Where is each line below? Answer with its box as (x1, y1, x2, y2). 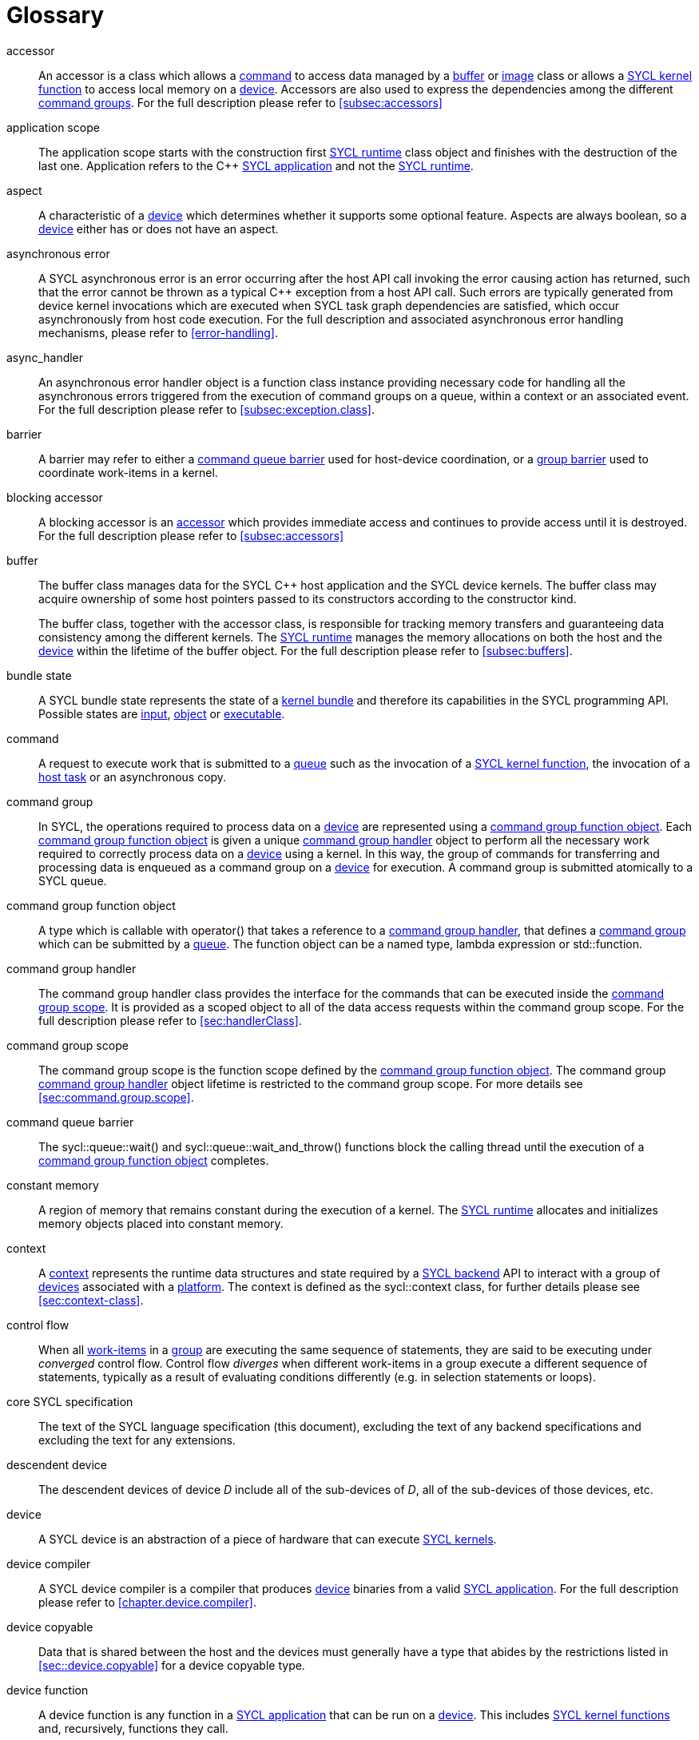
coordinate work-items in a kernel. (38, 465, 218, 479)
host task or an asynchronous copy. (38, 769, 227, 784)
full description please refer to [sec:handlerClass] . (38, 1013, 302, 1027)
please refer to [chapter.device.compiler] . (38, 1595, 256, 1609)
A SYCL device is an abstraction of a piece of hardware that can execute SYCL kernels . (38, 1531, 497, 1546)
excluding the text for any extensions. (38, 1432, 236, 1447)
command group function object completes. (38, 1153, 269, 1167)
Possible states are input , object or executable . (38, 706, 285, 721)
